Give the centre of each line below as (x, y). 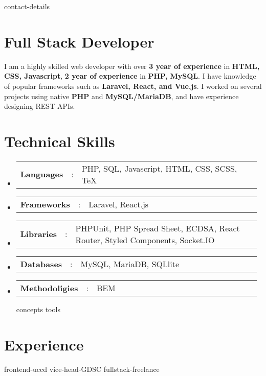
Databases (41, 264)
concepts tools (38, 309)
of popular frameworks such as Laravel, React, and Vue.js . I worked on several (133, 86)
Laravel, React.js (119, 204)
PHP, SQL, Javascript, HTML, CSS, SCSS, (159, 168)
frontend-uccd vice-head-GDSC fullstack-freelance (82, 369)
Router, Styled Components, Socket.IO (145, 240)
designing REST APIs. (40, 106)
